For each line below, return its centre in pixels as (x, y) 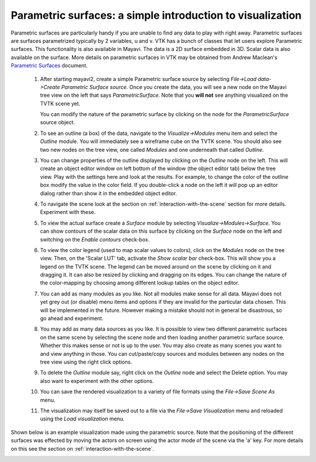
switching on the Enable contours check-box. (95, 239)
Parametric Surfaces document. (49, 66)
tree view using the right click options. (86, 362)
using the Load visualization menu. (83, 419)
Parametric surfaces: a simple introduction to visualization (156, 15)
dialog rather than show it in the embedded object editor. (109, 193)
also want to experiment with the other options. (97, 381)
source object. (58, 123)
